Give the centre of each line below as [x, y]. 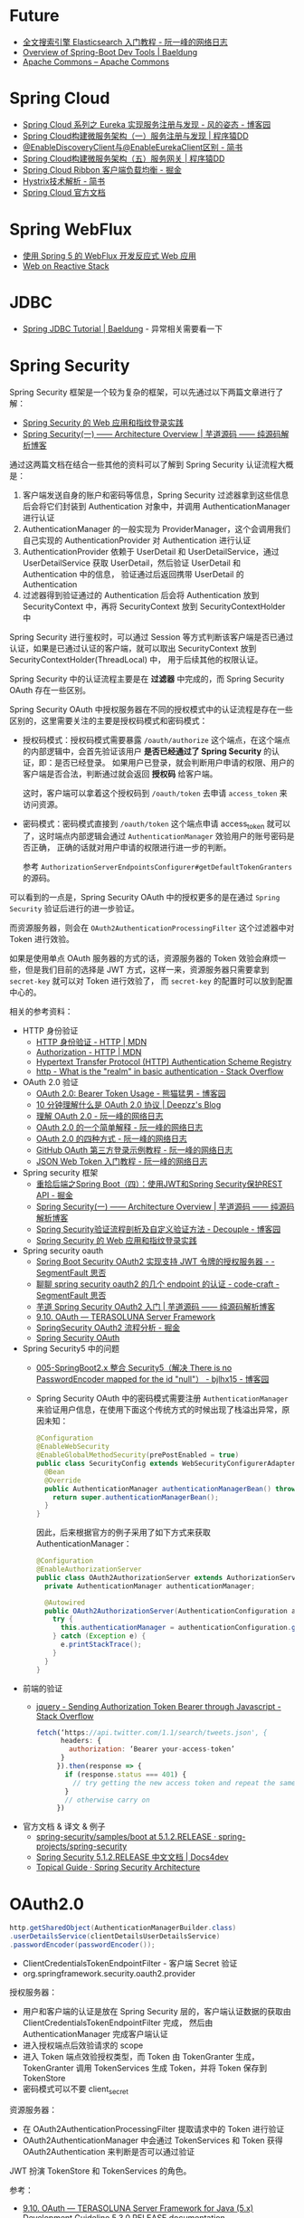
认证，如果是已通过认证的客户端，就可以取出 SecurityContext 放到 [133, 648]
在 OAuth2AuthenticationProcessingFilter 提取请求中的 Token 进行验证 [153, 2128]
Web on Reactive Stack [66, 266]
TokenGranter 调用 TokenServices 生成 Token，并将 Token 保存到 [145, 2068]
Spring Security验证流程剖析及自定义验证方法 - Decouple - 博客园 [158, 1229]
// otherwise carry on [108, 1800]
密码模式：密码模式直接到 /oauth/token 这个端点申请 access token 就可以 [157, 824]
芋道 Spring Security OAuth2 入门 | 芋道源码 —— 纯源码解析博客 [156, 1307]
